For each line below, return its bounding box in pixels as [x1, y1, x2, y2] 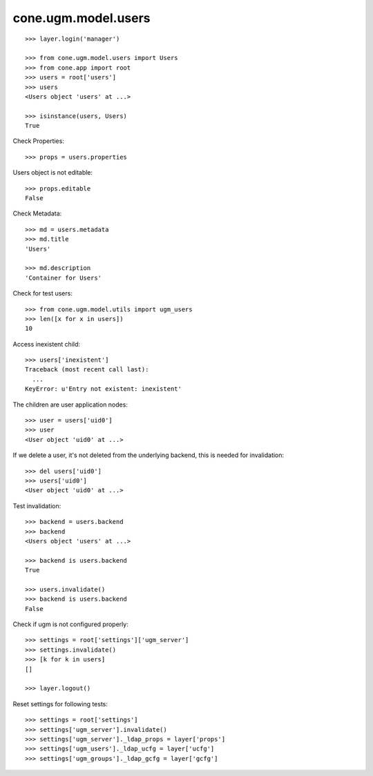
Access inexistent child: [12, 340, 81, 348]
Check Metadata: [12, 209, 62, 217]
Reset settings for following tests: [12, 699, 108, 708]
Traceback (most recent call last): [25, 366, 149, 374]
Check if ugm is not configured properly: [12, 620, 129, 628]
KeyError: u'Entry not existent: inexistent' [25, 385, 182, 393]
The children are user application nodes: [12, 400, 128, 409]
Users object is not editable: [12, 168, 93, 177]
